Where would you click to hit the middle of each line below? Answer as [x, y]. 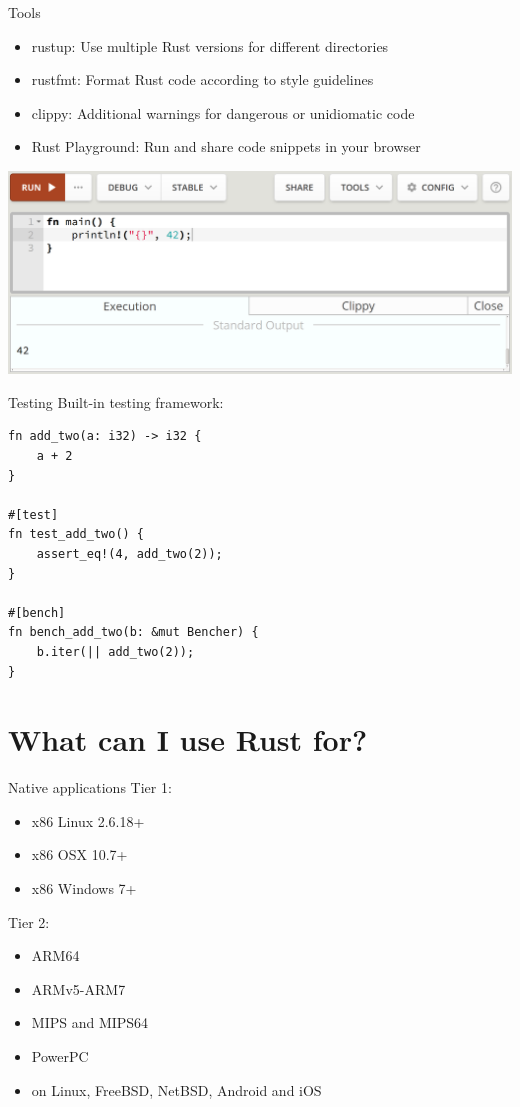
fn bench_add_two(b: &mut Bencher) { [133, 632]
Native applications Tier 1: [90, 787]
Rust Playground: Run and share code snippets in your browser [226, 146]
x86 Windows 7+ [84, 888]
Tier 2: [29, 921]
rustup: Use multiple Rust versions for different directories [210, 45]
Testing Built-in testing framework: [116, 401]
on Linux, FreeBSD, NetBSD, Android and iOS [176, 1089]
